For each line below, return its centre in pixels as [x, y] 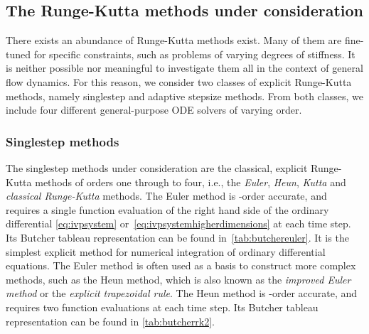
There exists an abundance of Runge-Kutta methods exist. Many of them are [174, 40]
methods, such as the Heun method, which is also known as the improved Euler [178, 279]
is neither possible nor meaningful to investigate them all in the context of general [184, 68]
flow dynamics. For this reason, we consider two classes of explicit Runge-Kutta [179, 81]
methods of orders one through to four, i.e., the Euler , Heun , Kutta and [191, 182]
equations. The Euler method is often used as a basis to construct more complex [181, 265]
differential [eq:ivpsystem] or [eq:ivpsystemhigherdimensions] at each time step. [178, 223]
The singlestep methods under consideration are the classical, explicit [157, 167]
